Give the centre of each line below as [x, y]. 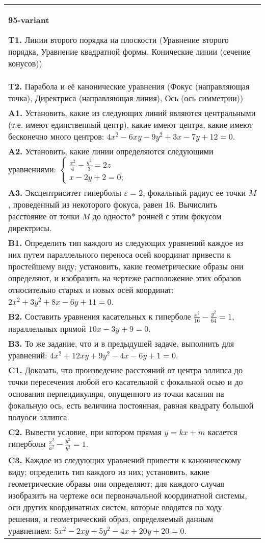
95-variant [29, 20]
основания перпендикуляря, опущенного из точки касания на [116, 393]
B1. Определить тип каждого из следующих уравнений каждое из [126, 243]
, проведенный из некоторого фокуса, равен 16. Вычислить [113, 205]
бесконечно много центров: [56, 136]
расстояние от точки [44, 216]
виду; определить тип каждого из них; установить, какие [109, 471]
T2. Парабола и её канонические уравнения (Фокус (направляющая [129, 86]
